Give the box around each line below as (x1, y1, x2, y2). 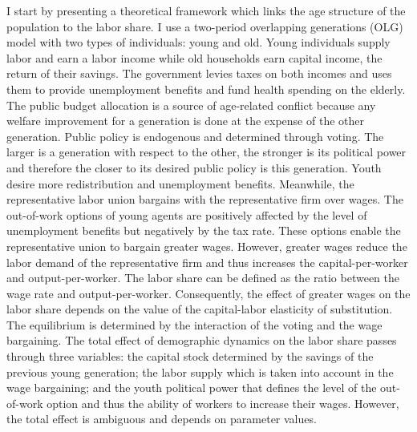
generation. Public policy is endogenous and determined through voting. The (6, 127, 384, 144)
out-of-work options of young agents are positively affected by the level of (6, 206, 367, 223)
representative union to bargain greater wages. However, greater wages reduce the (6, 237, 407, 254)
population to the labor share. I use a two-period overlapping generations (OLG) (6, 18, 403, 34)
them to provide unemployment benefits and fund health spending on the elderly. (6, 80, 406, 97)
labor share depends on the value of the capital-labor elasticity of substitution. (6, 301, 393, 317)
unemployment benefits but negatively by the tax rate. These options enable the (6, 222, 401, 239)
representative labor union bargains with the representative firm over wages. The (6, 191, 403, 208)
